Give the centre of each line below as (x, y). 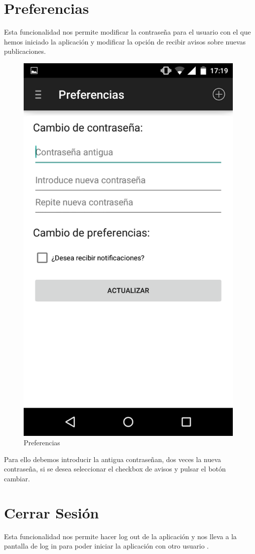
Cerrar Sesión (52, 512)
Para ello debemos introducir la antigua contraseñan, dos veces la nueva (113, 459)
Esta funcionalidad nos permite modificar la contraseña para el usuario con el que (127, 32)
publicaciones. (25, 51)
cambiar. (17, 479)
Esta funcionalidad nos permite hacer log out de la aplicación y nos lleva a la (120, 536)
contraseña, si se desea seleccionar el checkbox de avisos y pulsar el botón (115, 469)
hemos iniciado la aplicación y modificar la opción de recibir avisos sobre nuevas (125, 41)
